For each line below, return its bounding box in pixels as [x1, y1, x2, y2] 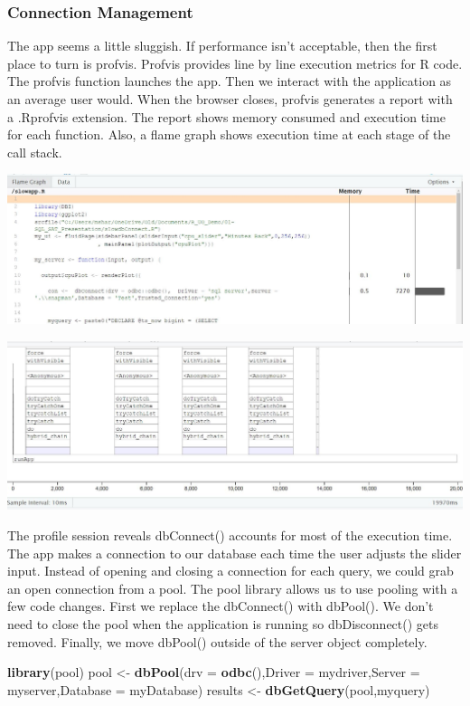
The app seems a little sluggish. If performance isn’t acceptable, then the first [7, 36, 437, 55]
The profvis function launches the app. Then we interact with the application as [7, 72, 452, 91]
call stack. [7, 142, 62, 161]
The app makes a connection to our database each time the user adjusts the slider [7, 543, 462, 562]
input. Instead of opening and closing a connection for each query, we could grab [7, 561, 454, 580]
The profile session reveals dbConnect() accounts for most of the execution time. [7, 525, 453, 544]
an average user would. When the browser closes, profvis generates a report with [7, 90, 453, 108]
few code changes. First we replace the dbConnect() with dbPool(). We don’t [7, 596, 434, 615]
